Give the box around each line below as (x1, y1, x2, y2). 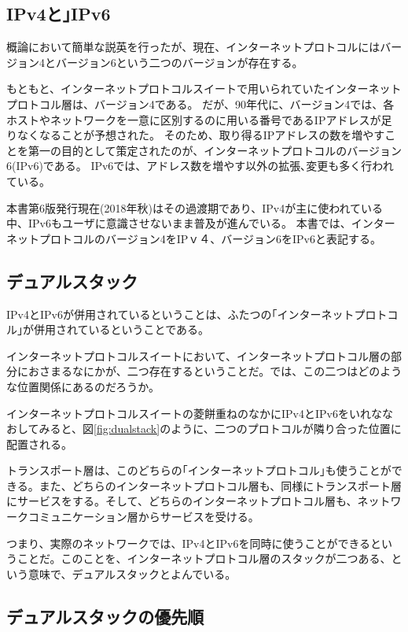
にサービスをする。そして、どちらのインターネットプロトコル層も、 (6, 493, 358, 509)
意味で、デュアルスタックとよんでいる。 (28, 565, 237, 582)
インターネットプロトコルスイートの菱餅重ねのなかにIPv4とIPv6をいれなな (6, 405, 393, 421)
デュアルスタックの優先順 (6, 604, 204, 628)
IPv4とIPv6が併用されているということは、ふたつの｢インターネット (6, 305, 355, 322)
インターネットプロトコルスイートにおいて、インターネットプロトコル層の (6, 347, 391, 364)
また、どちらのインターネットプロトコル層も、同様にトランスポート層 (39, 477, 402, 493)
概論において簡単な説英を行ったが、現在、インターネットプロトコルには (6, 39, 380, 55)
